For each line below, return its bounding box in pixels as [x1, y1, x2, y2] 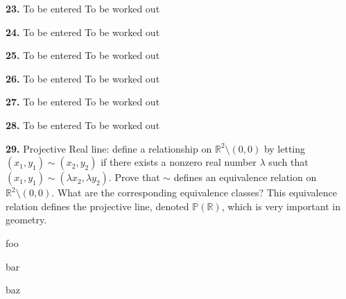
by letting [263, 141, 306, 155]
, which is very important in [221, 198, 340, 213]
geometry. [6, 212, 47, 227]
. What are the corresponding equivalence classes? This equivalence [51, 185, 337, 200]
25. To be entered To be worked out [6, 48, 160, 62]
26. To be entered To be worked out [6, 71, 160, 85]
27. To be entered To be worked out [6, 94, 160, 109]
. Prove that [108, 170, 160, 185]
